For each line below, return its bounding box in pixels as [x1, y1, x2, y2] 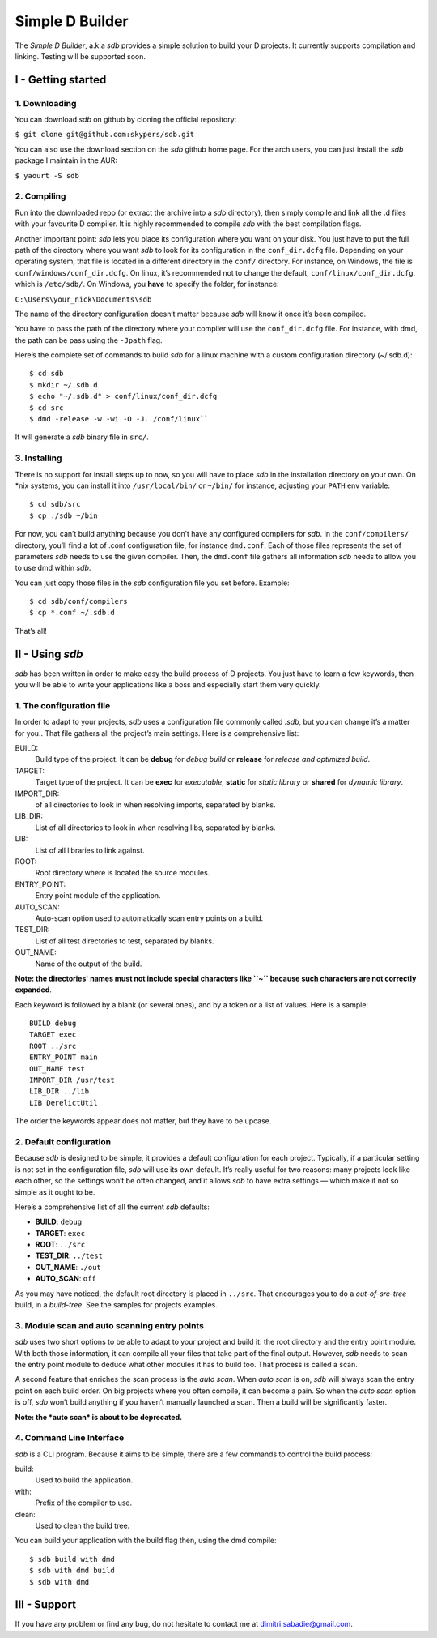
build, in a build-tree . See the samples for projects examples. [15, 1300, 218, 1310]
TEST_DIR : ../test [35, 1251, 103, 1260]
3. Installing [15, 452, 62, 464]
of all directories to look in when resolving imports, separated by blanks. [35, 800, 276, 810]
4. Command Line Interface [15, 1432, 125, 1443]
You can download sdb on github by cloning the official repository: [15, 114, 237, 125]
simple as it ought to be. [15, 1187, 95, 1197]
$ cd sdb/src [29, 499, 81, 509]
